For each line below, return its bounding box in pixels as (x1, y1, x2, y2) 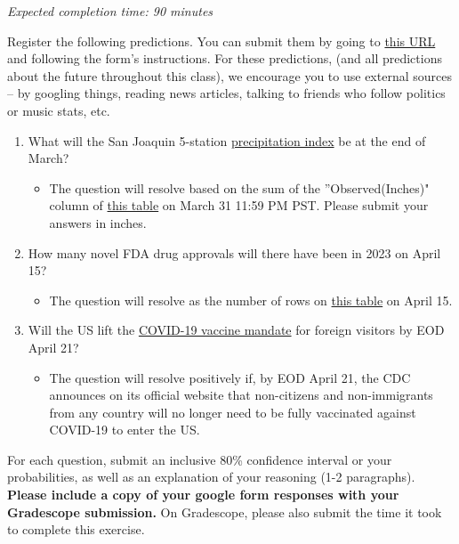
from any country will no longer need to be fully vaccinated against (49, 402, 416, 421)
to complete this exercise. (7, 520, 145, 539)
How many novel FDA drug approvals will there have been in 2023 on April (28, 243, 441, 262)
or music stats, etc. (7, 101, 110, 119)
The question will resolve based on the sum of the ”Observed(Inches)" (49, 178, 430, 197)
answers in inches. (49, 213, 147, 231)
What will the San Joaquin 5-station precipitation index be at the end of (28, 131, 426, 150)
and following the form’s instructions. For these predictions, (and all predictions (7, 49, 442, 68)
